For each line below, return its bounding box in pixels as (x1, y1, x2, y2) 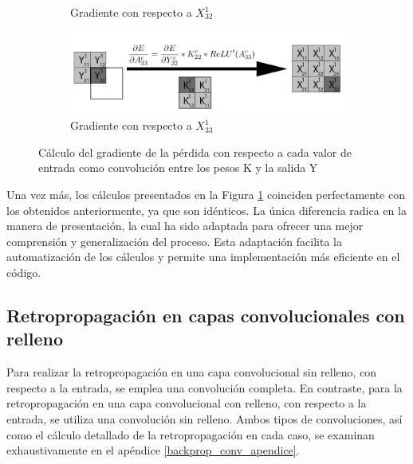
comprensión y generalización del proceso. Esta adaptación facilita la (6, 232, 342, 249)
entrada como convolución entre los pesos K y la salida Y (38, 159, 318, 176)
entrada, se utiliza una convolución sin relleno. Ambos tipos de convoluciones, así (6, 411, 403, 427)
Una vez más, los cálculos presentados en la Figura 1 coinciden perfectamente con (6, 186, 405, 203)
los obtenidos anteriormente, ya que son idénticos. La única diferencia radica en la (6, 201, 407, 218)
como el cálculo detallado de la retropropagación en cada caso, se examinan (6, 426, 375, 443)
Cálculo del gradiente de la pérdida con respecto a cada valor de (38, 143, 352, 160)
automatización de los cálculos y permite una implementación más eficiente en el (6, 248, 400, 265)
